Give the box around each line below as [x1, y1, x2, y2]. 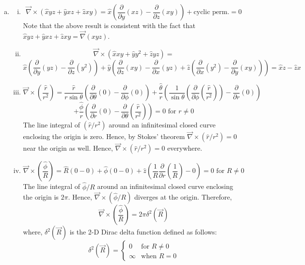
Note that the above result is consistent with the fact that [23, 20, 195, 30]
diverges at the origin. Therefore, [134, 192, 232, 202]
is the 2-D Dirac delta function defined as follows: [69, 227, 217, 237]
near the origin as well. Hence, [23, 143, 113, 153]
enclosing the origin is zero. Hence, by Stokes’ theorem [23, 131, 185, 141]
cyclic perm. [193, 9, 229, 16]
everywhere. [167, 143, 202, 153]
